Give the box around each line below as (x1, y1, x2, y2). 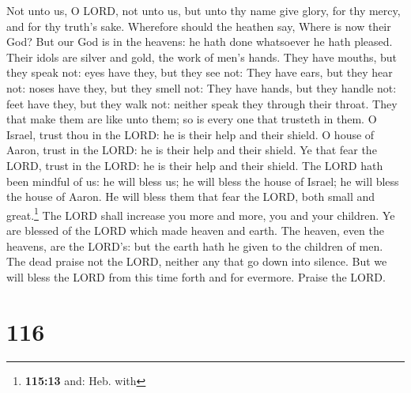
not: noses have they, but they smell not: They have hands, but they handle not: (6, 79, 397, 96)
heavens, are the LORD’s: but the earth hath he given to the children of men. (6, 237, 383, 254)
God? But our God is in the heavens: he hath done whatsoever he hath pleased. (6, 33, 393, 50)
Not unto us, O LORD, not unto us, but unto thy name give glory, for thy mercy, (6, 2, 401, 18)
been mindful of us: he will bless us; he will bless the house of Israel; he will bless (6, 172, 399, 189)
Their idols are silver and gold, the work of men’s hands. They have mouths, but (6, 48, 398, 65)
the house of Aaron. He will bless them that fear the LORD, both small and (6, 188, 375, 205)
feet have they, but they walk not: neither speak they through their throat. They (6, 95, 398, 111)
